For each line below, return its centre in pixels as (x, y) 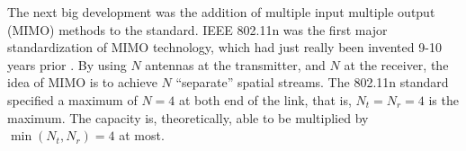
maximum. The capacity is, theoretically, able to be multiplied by (188, 117)
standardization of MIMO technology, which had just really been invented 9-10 (224, 47)
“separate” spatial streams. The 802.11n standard (312, 82)
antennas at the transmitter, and (235, 64)
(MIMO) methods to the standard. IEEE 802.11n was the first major (197, 29)
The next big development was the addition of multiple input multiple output (221, 12)
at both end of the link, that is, (265, 99)
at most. (142, 135)
